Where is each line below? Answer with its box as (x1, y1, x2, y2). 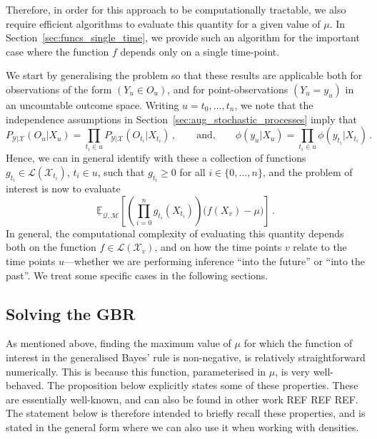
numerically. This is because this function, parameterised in (6, 363, 266, 378)
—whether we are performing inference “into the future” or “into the (64, 253, 366, 268)
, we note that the (234, 97, 313, 112)
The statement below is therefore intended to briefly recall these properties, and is (6, 406, 366, 420)
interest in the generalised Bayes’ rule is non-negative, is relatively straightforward (6, 349, 366, 364)
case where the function (6, 43, 109, 58)
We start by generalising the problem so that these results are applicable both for (6, 68, 363, 83)
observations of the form (6, 81, 112, 96)
